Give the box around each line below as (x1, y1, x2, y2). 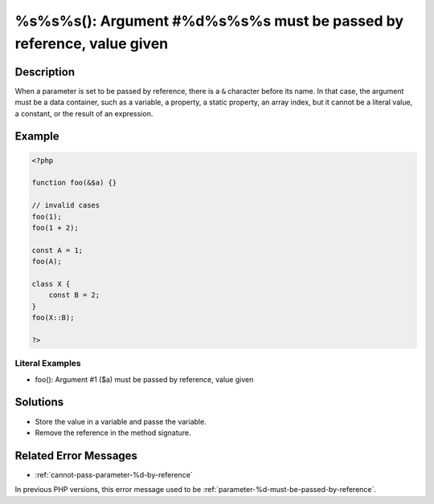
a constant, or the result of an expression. (14, 108, 154, 118)
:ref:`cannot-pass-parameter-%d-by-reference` (35, 469, 193, 479)
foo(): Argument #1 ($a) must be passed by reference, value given (35, 374, 254, 384)
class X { (31, 279, 71, 288)
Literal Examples (14, 358, 81, 369)
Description (14, 65, 76, 79)
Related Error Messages (14, 449, 138, 462)
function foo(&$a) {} (31, 178, 117, 188)
